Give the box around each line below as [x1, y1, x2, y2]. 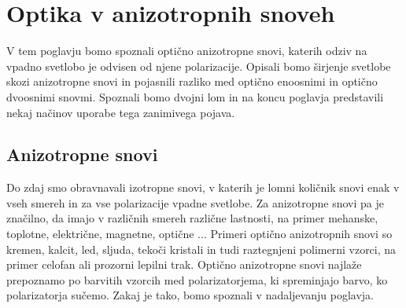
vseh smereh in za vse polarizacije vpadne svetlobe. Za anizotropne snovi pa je [6, 194, 384, 211]
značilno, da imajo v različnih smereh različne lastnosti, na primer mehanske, [6, 210, 378, 226]
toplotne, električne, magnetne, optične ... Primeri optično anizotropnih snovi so [6, 225, 393, 242]
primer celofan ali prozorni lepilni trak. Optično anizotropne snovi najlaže [6, 256, 362, 273]
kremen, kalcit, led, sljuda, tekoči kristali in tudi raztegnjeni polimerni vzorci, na [6, 240, 397, 257]
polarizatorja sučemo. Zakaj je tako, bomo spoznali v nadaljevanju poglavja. [6, 287, 374, 303]
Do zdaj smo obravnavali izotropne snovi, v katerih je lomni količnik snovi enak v [6, 179, 400, 196]
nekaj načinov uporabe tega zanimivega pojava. [6, 104, 235, 120]
